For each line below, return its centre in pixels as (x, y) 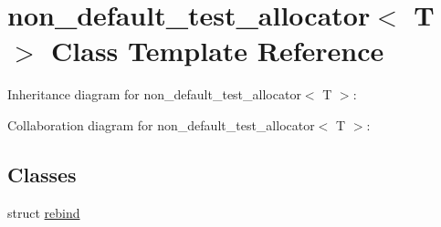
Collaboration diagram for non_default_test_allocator (161, 124)
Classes (42, 174)
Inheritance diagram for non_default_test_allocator (154, 94)
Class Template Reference (218, 51)
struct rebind (44, 212)
